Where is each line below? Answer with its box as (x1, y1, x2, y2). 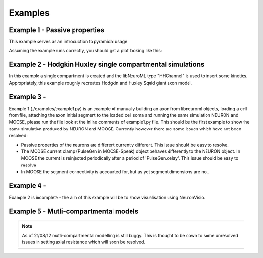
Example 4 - (9, 182, 46, 190)
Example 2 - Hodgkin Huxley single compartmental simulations (9, 60, 205, 69)
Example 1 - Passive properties (9, 26, 105, 34)
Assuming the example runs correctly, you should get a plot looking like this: (9, 48, 162, 54)
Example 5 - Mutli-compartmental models (9, 207, 139, 215)
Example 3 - (9, 92, 46, 101)
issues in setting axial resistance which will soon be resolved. (22, 239, 146, 245)
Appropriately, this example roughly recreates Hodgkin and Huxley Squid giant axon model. (9, 80, 192, 86)
